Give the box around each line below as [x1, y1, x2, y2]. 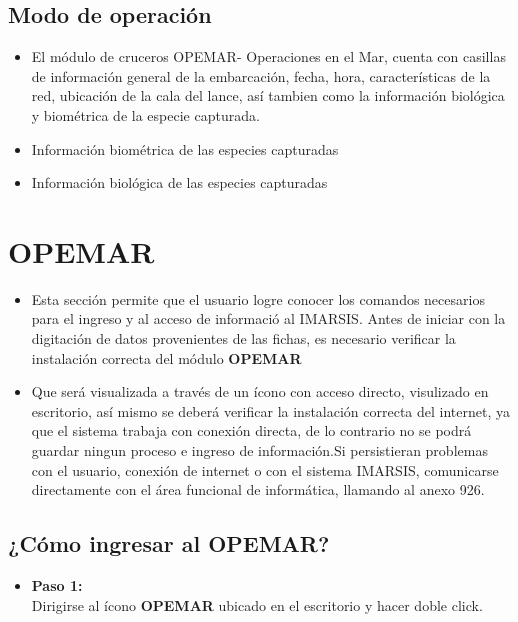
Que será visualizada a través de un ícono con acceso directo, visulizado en [31, 381, 489, 402]
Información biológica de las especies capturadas [31, 172, 328, 193]
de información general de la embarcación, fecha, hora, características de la [31, 65, 491, 86]
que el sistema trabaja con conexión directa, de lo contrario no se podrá [31, 420, 472, 441]
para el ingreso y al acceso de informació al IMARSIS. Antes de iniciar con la [31, 308, 506, 329]
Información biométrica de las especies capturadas [31, 138, 339, 159]
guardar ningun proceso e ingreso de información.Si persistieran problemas [31, 440, 488, 461]
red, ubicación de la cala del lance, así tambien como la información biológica [31, 85, 505, 106]
